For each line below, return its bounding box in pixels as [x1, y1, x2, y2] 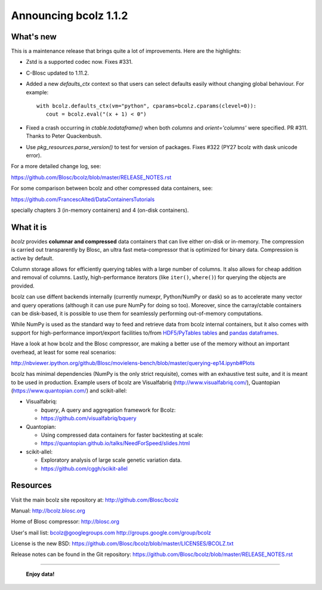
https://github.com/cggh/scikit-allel [41, 465, 128, 472]
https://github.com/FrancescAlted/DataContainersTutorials [11, 196, 155, 203]
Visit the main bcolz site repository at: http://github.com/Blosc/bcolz [11, 496, 179, 503]
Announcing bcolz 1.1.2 [11, 9, 128, 22]
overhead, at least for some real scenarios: [11, 348, 116, 356]
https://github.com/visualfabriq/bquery [41, 415, 137, 422]
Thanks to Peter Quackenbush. [26, 132, 103, 140]
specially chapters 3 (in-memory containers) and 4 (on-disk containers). [11, 206, 189, 214]
